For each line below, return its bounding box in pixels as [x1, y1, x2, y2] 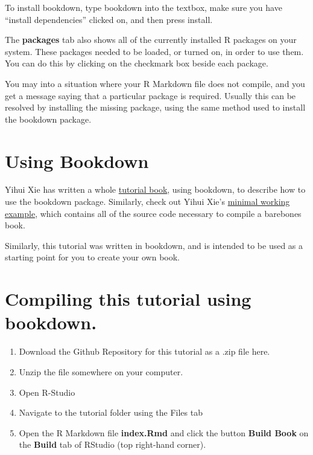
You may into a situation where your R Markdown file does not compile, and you [5, 77, 305, 89]
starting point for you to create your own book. [5, 251, 180, 263]
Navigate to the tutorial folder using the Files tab [19, 406, 203, 419]
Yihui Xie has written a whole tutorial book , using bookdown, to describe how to [5, 183, 306, 196]
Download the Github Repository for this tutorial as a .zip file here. [19, 345, 270, 358]
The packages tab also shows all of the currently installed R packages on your [5, 33, 297, 46]
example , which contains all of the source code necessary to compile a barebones [5, 207, 302, 219]
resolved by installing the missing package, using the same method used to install [5, 101, 306, 114]
